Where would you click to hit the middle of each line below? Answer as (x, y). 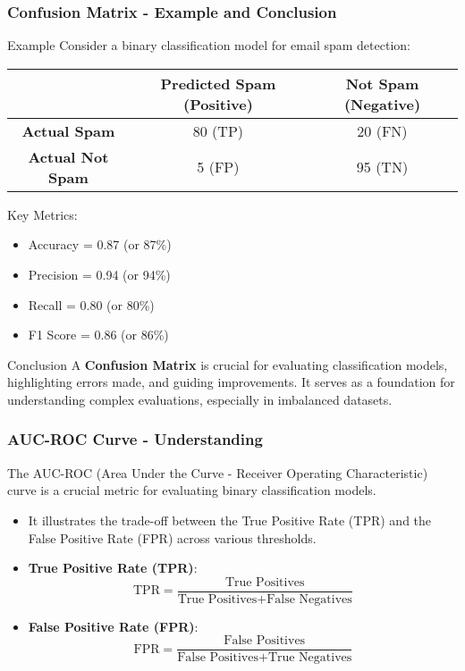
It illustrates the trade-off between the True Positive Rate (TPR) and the (230, 520)
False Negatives (309, 599)
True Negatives (310, 658)
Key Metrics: (42, 214)
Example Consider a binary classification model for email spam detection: (209, 45)
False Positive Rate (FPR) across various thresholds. (172, 537)
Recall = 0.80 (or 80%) (91, 304)
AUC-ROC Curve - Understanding (135, 439)
